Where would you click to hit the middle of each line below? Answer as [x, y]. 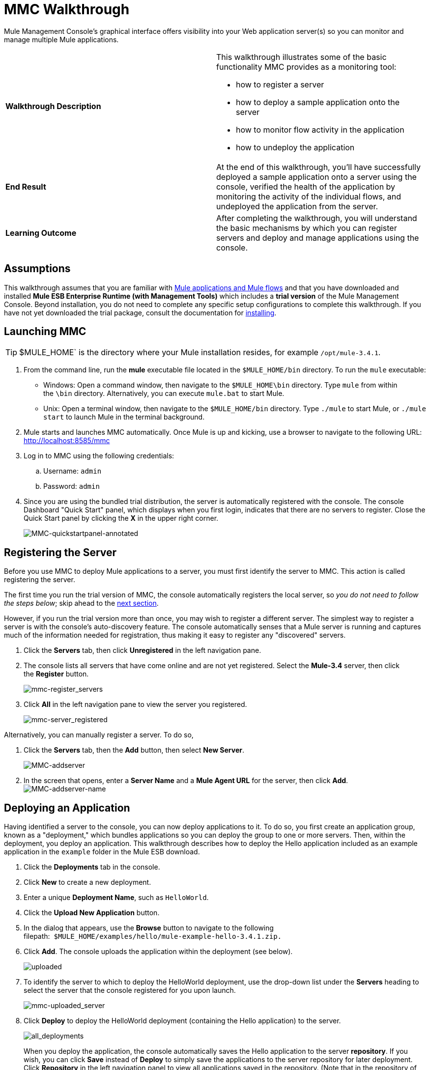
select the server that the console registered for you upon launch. [130, 990]
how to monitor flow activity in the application [320, 129]
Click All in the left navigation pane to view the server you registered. [135, 704]
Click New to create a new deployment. [87, 882]
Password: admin [72, 486]
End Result [26, 186]
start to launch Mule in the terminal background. [124, 417]
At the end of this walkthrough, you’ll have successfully [318, 167]
